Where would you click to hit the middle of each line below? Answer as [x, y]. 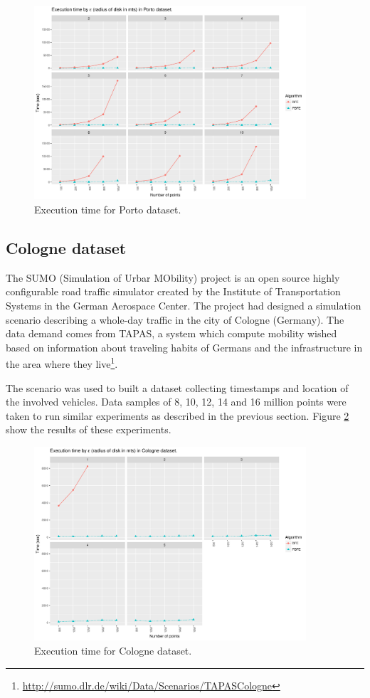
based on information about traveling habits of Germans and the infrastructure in [184, 347]
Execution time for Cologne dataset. [113, 650]
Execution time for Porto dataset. [108, 209]
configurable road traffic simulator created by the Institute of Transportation [173, 291]
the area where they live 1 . [62, 363]
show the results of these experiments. [89, 429]
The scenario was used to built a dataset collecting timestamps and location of [177, 387]
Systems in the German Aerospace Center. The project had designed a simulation [184, 305]
